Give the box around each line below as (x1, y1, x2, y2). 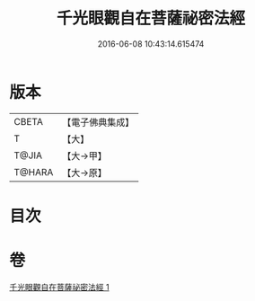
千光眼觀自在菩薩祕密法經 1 (9, 281, 110, 292)
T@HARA (13, 165, 54, 178)
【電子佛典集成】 (62, 116, 135, 128)
